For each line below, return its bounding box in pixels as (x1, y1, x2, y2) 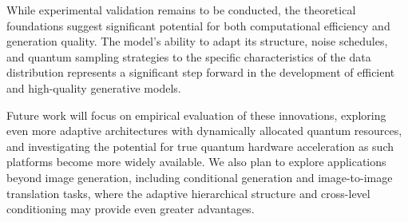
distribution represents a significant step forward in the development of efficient (6, 64, 395, 81)
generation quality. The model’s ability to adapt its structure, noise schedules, (6, 33, 388, 50)
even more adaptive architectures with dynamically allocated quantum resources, (6, 122, 402, 139)
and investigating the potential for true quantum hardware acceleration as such (6, 137, 394, 154)
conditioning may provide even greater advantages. (6, 200, 255, 217)
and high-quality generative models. (6, 79, 181, 96)
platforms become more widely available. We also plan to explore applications (6, 153, 386, 170)
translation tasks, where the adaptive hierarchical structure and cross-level (6, 184, 370, 201)
